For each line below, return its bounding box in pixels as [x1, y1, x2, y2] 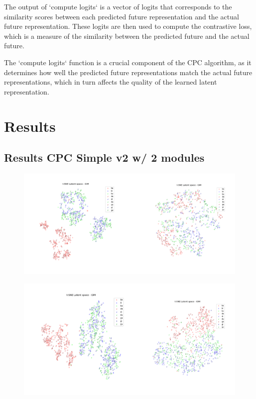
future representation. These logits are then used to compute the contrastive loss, [4, 21, 252, 31]
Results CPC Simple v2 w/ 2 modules [4, 150, 205, 165]
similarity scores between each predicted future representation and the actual [4, 11, 239, 21]
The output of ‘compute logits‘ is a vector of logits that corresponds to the [4, 1, 232, 11]
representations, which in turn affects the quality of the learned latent [4, 77, 217, 87]
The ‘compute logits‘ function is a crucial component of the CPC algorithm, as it [4, 57, 252, 67]
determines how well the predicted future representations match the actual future [4, 67, 253, 77]
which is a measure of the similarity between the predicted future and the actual [4, 30, 250, 41]
